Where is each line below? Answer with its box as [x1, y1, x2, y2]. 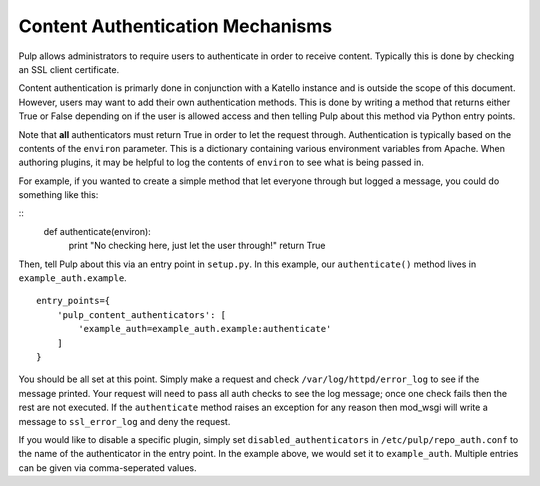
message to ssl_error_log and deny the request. [18, 415, 231, 427]
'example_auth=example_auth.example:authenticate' [78, 323, 332, 335]
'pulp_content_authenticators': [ [56, 309, 227, 320]
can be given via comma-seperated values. [18, 461, 197, 474]
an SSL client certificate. [18, 63, 120, 75]
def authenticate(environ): [43, 225, 152, 237]
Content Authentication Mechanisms [18, 15, 333, 37]
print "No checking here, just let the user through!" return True [68, 240, 326, 252]
